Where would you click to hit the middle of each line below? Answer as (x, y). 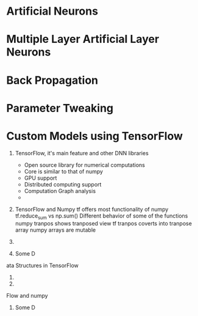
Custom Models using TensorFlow (95, 136)
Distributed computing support (63, 184)
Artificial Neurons (52, 11)
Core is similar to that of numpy (64, 171)
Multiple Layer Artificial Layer (83, 39)
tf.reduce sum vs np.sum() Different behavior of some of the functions (101, 216)
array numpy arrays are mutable (55, 230)
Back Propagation (52, 80)
